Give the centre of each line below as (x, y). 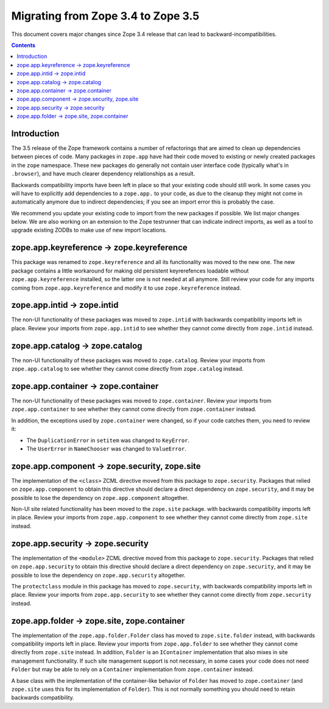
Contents (23, 45)
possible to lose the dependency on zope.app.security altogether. (98, 575)
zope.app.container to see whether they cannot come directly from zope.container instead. (134, 409)
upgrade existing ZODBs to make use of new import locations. (89, 230)
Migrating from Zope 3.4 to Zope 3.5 (105, 16)
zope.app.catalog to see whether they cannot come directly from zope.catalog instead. (127, 369)
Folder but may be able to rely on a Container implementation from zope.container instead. (133, 669)
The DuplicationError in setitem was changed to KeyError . (108, 440)
